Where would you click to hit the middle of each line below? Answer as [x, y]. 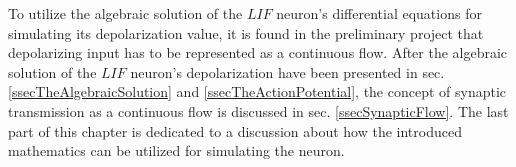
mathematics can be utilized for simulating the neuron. [176, 150]
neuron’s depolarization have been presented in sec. [287, 71]
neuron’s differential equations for [379, 13]
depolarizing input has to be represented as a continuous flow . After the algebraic [258, 52]
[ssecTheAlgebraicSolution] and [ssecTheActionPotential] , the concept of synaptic [257, 91]
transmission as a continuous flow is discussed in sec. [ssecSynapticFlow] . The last [258, 110]
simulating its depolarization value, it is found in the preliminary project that [246, 32]
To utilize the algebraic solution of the [125, 13]
